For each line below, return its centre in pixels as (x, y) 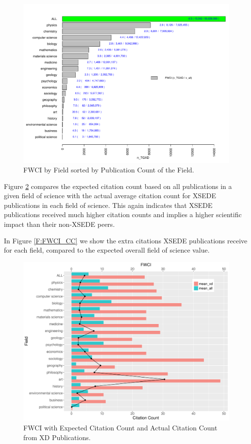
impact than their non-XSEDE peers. (59, 224)
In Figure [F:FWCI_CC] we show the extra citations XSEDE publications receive (126, 240)
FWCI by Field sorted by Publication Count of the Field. (109, 170)
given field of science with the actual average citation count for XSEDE (110, 196)
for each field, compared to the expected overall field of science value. (107, 250)
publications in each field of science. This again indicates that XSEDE (108, 205)
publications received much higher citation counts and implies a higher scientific (123, 214)
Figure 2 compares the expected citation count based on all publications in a (118, 186)
